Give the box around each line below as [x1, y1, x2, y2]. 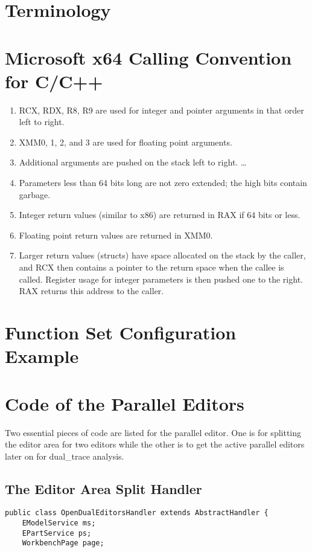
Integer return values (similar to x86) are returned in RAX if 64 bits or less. [19, 208, 301, 221]
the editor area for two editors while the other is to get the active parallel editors [5, 438, 305, 451]
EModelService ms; [22, 519, 96, 528]
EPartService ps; [22, 528, 92, 538]
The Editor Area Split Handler [5, 479, 202, 498]
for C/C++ [5, 68, 103, 93]
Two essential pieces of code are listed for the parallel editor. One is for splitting [5, 426, 302, 438]
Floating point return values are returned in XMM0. [19, 228, 213, 241]
